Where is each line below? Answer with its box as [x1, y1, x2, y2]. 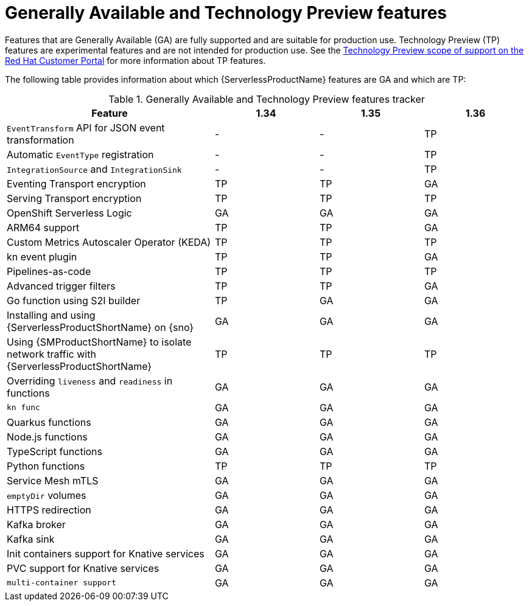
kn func [7, 403, 40, 413]
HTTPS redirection [7, 503, 91, 516]
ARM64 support [7, 221, 80, 234]
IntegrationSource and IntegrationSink [7, 162, 182, 175]
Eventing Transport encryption [7, 177, 146, 190]
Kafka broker [7, 518, 66, 531]
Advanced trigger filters [7, 279, 116, 292]
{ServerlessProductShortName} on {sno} [7, 321, 194, 333]
